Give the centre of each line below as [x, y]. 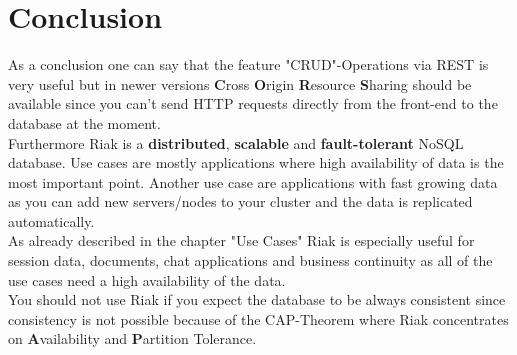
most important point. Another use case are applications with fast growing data [253, 181]
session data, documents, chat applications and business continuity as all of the [250, 260]
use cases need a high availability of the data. [147, 279]
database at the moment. [84, 122]
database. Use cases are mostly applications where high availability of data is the [256, 162]
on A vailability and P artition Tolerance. [132, 338]
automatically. [51, 220]
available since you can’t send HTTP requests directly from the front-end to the [253, 103]
